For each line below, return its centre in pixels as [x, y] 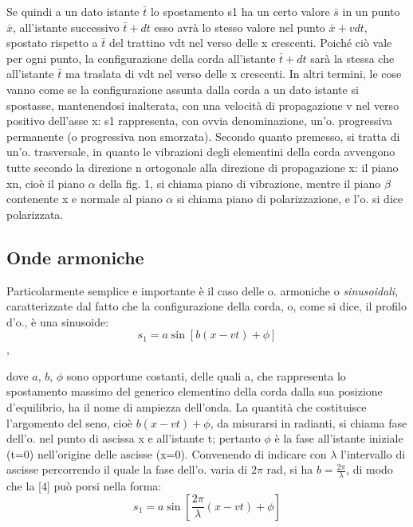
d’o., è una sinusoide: [58, 321]
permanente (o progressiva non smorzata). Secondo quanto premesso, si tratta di [203, 136]
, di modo [370, 469]
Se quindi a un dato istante [73, 11]
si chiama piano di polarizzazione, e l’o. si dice [290, 199]
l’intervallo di [373, 453]
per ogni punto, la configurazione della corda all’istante [141, 58]
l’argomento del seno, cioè [69, 422]
